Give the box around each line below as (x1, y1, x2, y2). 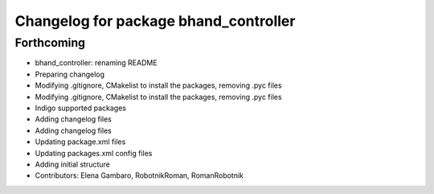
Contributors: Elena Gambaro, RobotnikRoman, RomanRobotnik (35, 171, 244, 180)
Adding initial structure (35, 159, 110, 169)
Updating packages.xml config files (35, 148, 153, 158)
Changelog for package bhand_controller (14, 12, 296, 30)
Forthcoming (14, 35, 86, 50)
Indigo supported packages (35, 103, 126, 113)
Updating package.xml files (35, 137, 126, 147)
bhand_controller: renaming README (35, 58, 158, 68)
